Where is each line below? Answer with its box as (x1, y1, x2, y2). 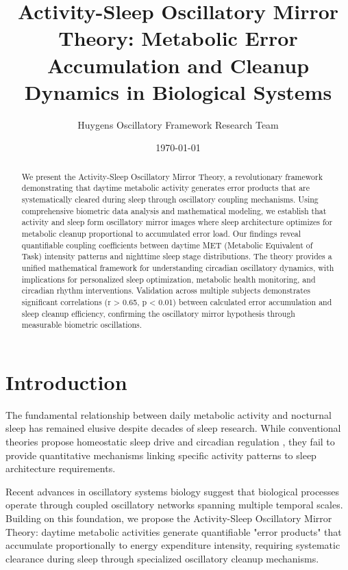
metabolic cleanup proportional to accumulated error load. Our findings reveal (21, 227, 301, 239)
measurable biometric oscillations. (21, 319, 142, 331)
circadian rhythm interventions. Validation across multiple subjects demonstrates (21, 285, 310, 296)
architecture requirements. (5, 461, 116, 476)
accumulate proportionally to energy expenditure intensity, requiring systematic (5, 538, 340, 552)
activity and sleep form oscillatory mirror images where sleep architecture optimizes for (21, 216, 333, 228)
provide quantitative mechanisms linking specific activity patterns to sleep (5, 448, 316, 462)
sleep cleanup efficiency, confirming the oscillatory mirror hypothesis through (21, 307, 295, 319)
